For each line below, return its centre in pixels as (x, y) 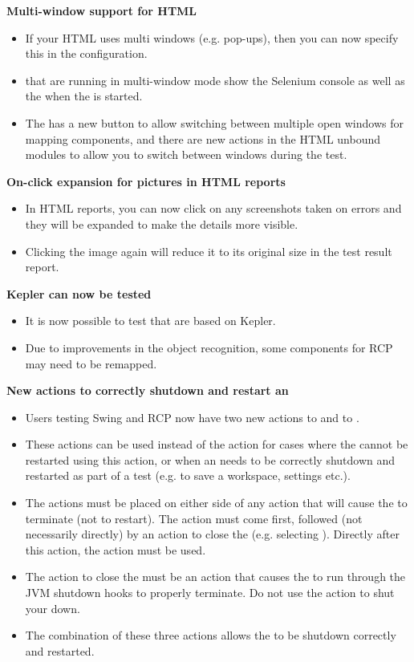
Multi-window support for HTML (102, 10)
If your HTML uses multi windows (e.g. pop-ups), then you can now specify (212, 37)
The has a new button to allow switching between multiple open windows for (214, 122)
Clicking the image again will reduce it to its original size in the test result (209, 251)
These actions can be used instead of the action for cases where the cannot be (217, 444)
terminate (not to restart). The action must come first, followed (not (194, 518)
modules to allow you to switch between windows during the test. (186, 154)
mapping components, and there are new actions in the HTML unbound (203, 138)
